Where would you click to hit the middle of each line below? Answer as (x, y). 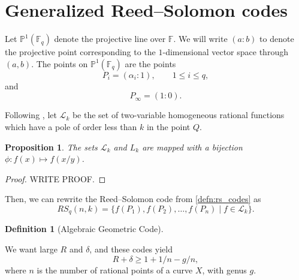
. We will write (200, 39)
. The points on (60, 63)
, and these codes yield (131, 249)
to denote (277, 39)
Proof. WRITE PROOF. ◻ (55, 178)
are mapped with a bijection (192, 147)
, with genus (224, 270)
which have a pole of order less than (71, 126)
